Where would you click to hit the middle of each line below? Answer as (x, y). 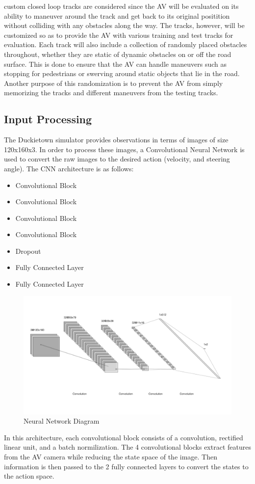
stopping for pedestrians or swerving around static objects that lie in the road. (122, 73)
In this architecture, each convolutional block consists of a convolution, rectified (124, 437)
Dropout (28, 251)
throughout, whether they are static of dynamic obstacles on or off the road (118, 54)
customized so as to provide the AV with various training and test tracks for (119, 35)
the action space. (29, 476)
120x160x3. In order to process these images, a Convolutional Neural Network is (124, 149)
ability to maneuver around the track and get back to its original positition (117, 15)
